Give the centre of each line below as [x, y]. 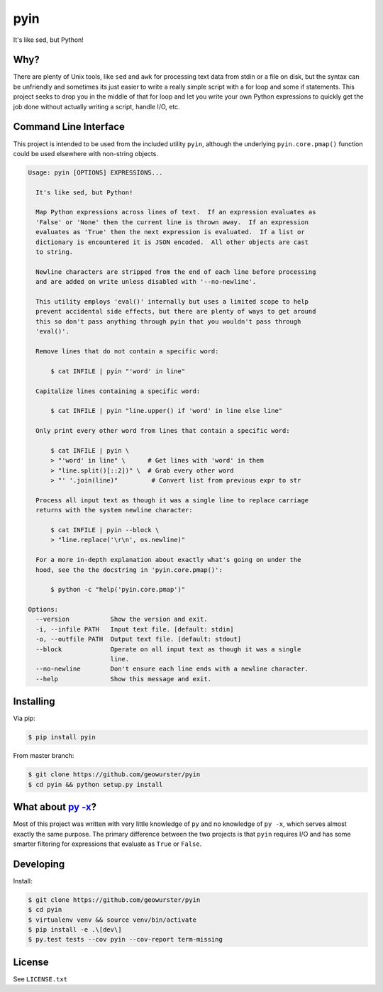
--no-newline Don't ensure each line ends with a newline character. [172, 669]
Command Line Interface [69, 127]
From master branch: [44, 756]
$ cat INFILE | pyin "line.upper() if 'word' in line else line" [167, 411]
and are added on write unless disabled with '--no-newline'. [146, 282]
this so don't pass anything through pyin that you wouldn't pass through [168, 321]
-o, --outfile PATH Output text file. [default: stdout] [139, 639]
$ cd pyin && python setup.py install [95, 784]
